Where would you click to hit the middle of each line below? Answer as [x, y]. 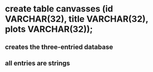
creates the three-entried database [59, 47]
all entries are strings [38, 63]
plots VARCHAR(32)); [49, 29]
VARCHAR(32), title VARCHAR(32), [77, 19]
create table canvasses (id [59, 9]
